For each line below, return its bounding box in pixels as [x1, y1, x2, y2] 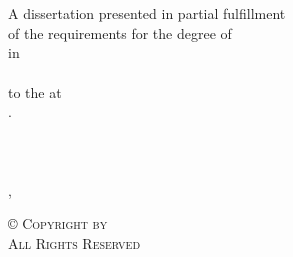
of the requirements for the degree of [8, 22, 232, 43]
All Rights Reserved [8, 232, 141, 253]
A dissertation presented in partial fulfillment [8, 3, 286, 24]
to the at [8, 81, 62, 102]
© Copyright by [8, 213, 108, 234]
